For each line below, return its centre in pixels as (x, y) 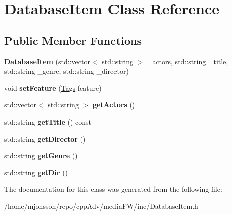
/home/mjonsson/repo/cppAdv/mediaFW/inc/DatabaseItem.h (101, 206)
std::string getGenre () (41, 155)
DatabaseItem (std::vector (47, 61)
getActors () (114, 105)
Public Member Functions (73, 40)
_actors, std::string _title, (188, 61)
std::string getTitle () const (48, 121)
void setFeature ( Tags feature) (53, 88)
